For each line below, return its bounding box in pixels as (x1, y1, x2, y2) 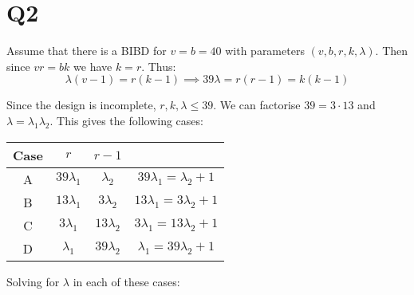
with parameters (225, 42, 305, 59)
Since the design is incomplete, (6, 96, 156, 113)
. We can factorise (213, 96, 301, 113)
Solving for (6, 273, 60, 289)
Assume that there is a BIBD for (6, 42, 167, 59)
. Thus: (141, 57, 176, 74)
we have (73, 57, 112, 74)
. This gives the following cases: (49, 112, 203, 128)
